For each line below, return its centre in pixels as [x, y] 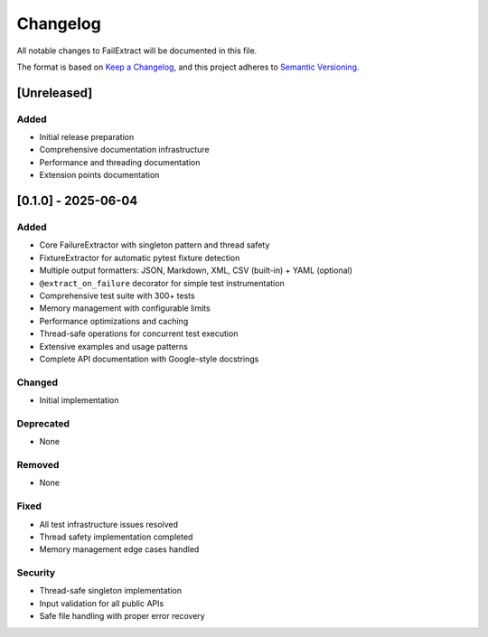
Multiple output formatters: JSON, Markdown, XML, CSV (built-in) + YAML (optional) [196, 270]
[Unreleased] [55, 93]
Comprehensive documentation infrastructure [124, 150]
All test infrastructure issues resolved [109, 524]
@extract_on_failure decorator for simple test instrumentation [162, 283]
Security [36, 573]
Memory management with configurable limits [125, 308]
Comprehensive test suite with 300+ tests [117, 295]
